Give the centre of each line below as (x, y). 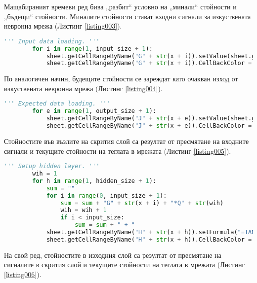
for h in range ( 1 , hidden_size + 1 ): (94, 181)
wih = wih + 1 (84, 210)
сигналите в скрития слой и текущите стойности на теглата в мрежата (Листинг (125, 265)
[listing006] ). (23, 274)
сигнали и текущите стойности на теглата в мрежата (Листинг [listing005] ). (118, 151)
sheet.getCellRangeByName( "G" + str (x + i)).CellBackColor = (149, 63)
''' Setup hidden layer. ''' (52, 166)
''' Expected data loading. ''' (57, 104)
